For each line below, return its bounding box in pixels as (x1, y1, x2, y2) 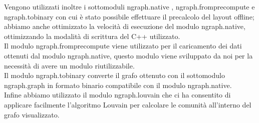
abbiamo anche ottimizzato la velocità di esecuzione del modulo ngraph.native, (4, 21, 245, 31)
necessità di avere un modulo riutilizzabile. (4, 60, 135, 70)
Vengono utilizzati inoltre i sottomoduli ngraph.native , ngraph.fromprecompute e (4, 1, 255, 11)
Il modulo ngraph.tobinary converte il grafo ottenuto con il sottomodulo (4, 70, 225, 80)
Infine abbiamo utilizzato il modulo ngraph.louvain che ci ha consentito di (4, 89, 231, 100)
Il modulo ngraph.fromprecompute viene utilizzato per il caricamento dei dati (4, 40, 242, 51)
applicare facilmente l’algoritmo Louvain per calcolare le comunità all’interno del (4, 99, 251, 109)
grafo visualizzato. (4, 109, 60, 119)
